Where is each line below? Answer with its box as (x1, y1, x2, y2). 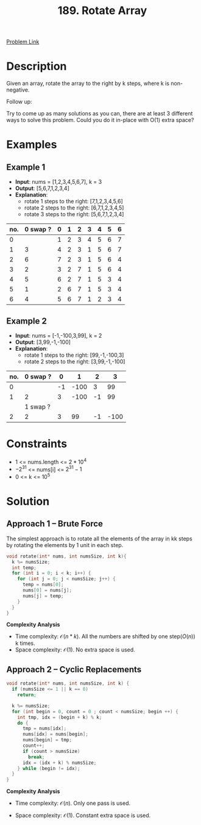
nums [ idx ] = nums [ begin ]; (22, 731, 88, 738)
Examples (6, 138, 57, 151)
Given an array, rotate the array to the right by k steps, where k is (6, 80, 169, 87)
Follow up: (6, 98, 32, 106)
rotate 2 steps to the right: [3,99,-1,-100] (24, 358, 125, 365)
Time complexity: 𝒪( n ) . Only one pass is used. (15, 799, 131, 807)
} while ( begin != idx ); (17, 765, 80, 771)
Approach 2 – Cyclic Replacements (6, 664, 142, 675)
